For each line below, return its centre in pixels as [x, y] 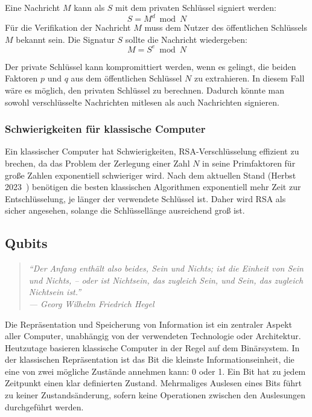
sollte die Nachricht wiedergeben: [186, 39]
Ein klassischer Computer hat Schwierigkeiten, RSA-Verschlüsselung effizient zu [152, 151]
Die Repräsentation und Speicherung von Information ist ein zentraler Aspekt [149, 324]
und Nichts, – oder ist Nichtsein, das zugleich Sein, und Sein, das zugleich [166, 280]
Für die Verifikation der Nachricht [68, 27]
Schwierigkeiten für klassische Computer [105, 129]
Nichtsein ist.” [55, 292]
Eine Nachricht [33, 7]
